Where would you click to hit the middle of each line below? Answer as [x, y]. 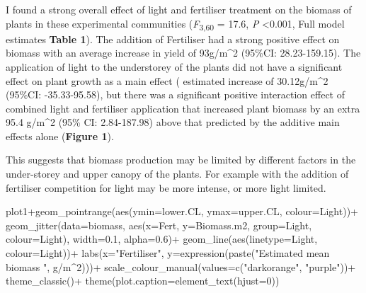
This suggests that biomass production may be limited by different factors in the [181, 160]
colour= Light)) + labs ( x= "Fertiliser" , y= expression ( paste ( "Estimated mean [168, 253]
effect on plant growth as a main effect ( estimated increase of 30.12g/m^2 [167, 80]
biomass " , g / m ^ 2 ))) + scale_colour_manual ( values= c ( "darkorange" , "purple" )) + [181, 266]
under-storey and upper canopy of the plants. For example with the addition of [177, 174]
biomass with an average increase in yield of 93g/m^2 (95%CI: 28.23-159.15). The [183, 53]
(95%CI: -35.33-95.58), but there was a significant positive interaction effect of [175, 94]
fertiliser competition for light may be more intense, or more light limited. [166, 187]
